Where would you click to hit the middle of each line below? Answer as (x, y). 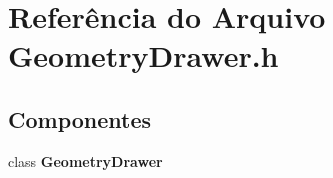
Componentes (80, 118)
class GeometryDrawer (85, 160)
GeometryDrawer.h (143, 55)
